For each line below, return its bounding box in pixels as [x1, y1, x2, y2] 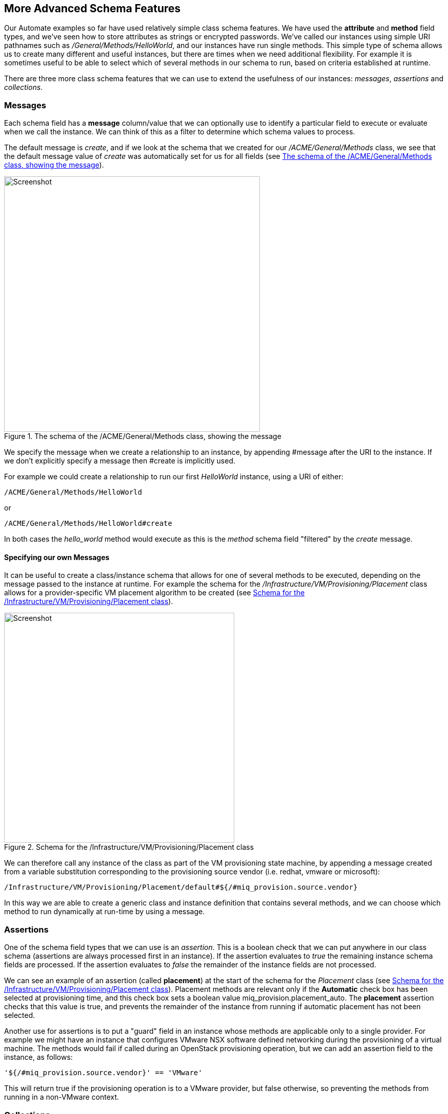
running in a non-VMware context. [4, 1093, 119, 1102]
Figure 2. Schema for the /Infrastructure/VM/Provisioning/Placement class [4, 843, 254, 852]
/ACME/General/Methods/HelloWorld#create [4, 519, 172, 528]
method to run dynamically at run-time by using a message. [4, 907, 205, 916]
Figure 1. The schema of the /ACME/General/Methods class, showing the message [4, 432, 282, 441]
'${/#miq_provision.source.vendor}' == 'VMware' [4, 1069, 203, 1077]
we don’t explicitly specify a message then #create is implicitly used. [4, 456, 235, 466]
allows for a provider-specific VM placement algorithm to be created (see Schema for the [4, 588, 305, 597]
